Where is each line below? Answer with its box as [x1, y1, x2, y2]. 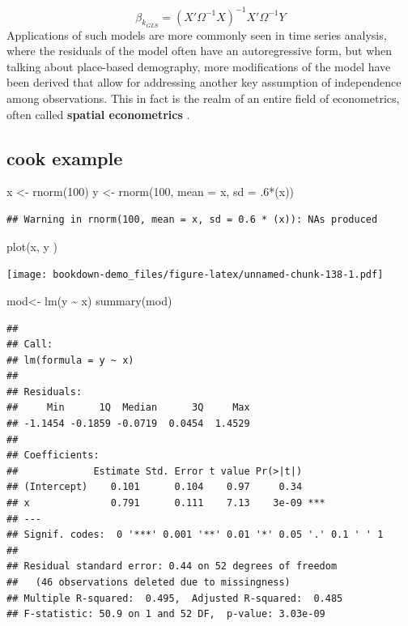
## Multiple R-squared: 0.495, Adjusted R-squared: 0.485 [6, 592, 343, 604]
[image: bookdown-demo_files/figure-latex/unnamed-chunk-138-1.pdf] [6, 269, 384, 281]
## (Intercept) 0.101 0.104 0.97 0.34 [6, 481, 303, 493]
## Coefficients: [6, 449, 100, 462]
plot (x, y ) [6, 237, 58, 254]
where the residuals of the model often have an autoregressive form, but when [6, 42, 393, 59]
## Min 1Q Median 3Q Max [6, 402, 250, 414]
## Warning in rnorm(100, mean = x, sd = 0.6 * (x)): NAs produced [6, 214, 378, 226]
